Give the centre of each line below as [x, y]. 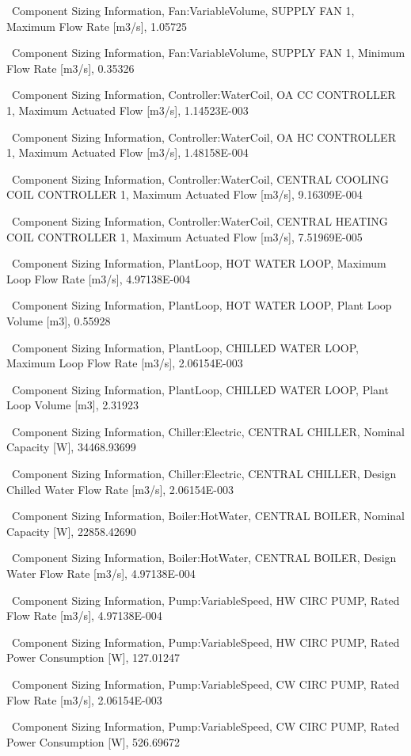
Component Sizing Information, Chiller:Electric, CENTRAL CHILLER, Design [204, 474]
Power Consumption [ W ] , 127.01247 [93, 657]
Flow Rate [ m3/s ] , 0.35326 [70, 68]
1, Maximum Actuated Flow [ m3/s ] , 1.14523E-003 [127, 110]
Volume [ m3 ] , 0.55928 [59, 320]
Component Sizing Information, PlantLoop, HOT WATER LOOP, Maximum [199, 263]
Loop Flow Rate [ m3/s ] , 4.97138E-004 [99, 278]
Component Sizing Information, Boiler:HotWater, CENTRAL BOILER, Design [204, 558]
